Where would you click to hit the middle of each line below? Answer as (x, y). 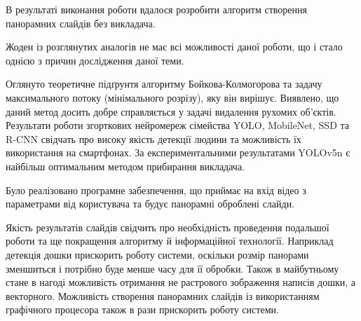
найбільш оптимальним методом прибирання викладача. (125, 166)
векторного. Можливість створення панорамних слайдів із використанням (163, 295)
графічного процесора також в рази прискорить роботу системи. (142, 309)
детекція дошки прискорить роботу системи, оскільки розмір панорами (157, 254)
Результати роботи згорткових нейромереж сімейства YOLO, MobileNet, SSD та (177, 125)
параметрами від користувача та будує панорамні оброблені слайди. (150, 204)
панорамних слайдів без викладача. (81, 23)
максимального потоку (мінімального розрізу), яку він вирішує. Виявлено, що (172, 97)
